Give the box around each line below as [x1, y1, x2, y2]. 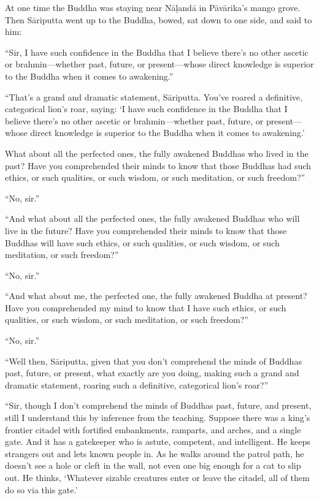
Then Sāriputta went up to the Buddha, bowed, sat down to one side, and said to [5, 13, 312, 26]
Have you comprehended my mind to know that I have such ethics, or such [5, 301, 286, 314]
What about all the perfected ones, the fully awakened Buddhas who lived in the [5, 146, 309, 159]
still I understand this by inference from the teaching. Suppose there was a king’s [5, 411, 310, 424]
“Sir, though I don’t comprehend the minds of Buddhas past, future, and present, [5, 399, 312, 412]
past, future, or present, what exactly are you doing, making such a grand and [5, 366, 299, 379]
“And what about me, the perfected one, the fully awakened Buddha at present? [5, 289, 307, 302]
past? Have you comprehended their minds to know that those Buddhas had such [5, 159, 311, 172]
